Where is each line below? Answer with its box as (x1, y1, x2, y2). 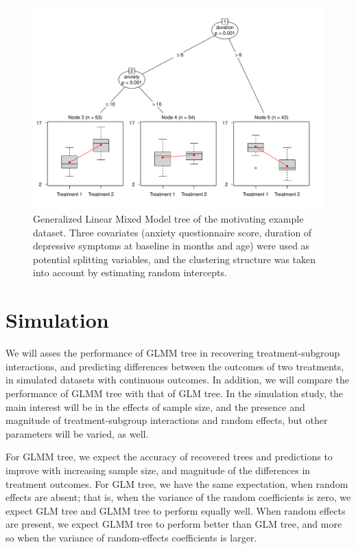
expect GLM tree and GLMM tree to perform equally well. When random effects (5, 503, 346, 517)
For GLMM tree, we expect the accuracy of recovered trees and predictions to (5, 449, 333, 464)
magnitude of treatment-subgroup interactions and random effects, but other (5, 413, 328, 427)
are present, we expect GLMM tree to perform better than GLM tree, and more (5, 517, 342, 531)
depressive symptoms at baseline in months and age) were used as (33, 238, 310, 253)
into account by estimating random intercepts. (33, 265, 227, 280)
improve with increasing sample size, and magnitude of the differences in (5, 462, 311, 477)
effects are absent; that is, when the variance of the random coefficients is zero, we (5, 490, 351, 504)
